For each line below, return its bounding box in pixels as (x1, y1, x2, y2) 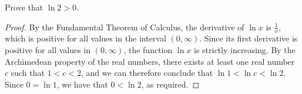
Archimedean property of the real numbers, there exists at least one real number (5, 55, 295, 67)
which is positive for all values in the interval (5, 32, 166, 44)
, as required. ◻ (141, 78, 200, 90)
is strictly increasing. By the (194, 44, 296, 56)
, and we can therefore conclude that (81, 67, 213, 79)
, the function (123, 44, 173, 56)
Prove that (5, 1, 43, 13)
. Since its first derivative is (199, 32, 298, 44)
